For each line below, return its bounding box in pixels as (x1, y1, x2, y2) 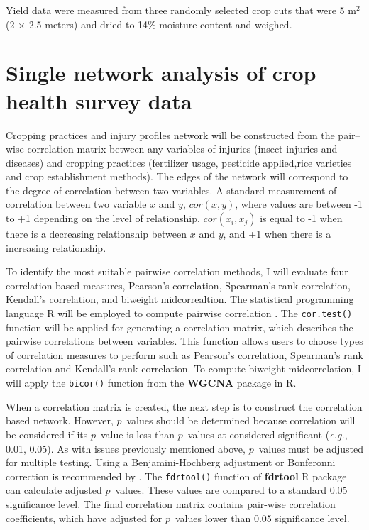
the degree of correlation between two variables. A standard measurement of (6, 182, 337, 197)
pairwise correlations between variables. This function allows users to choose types (6, 333, 363, 348)
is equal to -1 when (260, 211, 343, 226)
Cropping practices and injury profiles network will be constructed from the (6, 127, 335, 142)
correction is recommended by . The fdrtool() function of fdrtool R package (6, 468, 347, 483)
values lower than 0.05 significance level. (175, 510, 350, 525)
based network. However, (6, 413, 114, 428)
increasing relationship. (6, 240, 106, 255)
